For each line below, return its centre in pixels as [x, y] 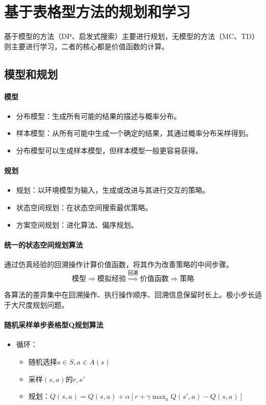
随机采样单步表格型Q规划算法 [54, 325]
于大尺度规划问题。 [36, 305]
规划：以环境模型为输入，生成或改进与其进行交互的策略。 [113, 190]
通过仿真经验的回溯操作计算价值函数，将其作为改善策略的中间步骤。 [119, 264]
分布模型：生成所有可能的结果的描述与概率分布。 [98, 116]
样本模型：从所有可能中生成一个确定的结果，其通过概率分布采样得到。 [134, 133]
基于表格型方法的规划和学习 [97, 12]
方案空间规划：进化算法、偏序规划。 [77, 224]
